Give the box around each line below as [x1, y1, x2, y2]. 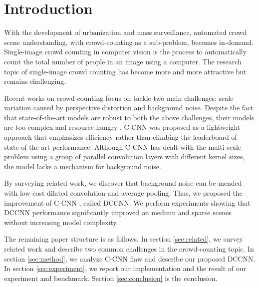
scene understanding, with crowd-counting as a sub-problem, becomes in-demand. [4, 36, 254, 47]
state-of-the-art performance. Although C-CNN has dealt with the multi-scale [4, 141, 242, 152]
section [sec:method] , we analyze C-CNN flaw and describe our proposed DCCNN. [4, 253, 256, 264]
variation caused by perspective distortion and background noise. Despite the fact [4, 102, 254, 113]
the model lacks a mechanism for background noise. [4, 161, 161, 171]
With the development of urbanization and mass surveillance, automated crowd [4, 27, 247, 37]
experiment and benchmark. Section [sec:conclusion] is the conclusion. [4, 273, 218, 283]
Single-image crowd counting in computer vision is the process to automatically [4, 46, 247, 57]
